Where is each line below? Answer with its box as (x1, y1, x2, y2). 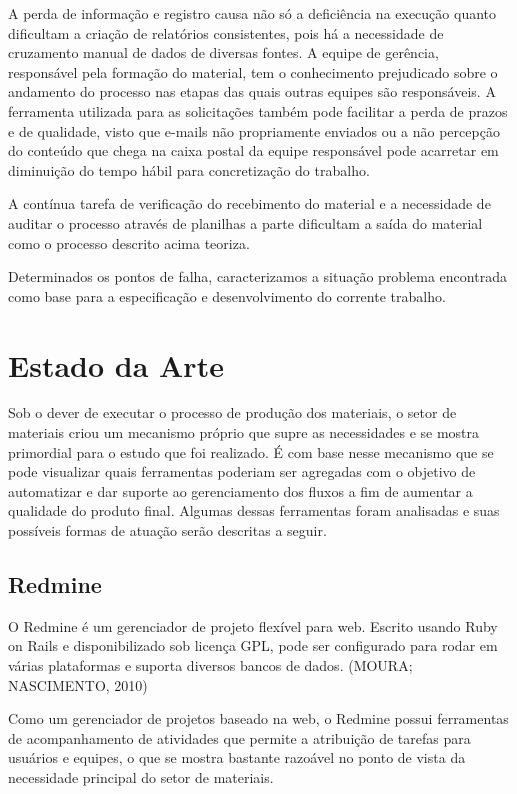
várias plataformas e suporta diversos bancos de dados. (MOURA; (8, 654, 413, 675)
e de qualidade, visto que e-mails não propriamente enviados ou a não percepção (8, 120, 500, 141)
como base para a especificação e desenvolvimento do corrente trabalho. (8, 285, 446, 306)
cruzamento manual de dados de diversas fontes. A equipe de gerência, (8, 42, 439, 63)
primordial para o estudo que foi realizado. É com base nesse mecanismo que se (8, 441, 494, 462)
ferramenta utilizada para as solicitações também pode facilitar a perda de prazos (8, 100, 508, 121)
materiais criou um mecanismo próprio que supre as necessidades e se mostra (8, 422, 480, 443)
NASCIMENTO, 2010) (8, 674, 148, 695)
